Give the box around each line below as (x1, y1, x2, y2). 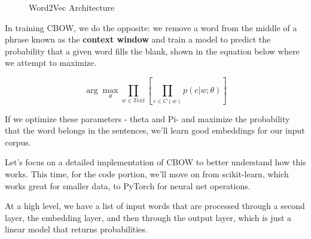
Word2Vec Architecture (29, 1, 115, 13)
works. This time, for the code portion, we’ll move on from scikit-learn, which (5, 168, 289, 180)
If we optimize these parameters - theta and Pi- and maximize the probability (5, 112, 290, 125)
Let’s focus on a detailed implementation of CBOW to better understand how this (5, 156, 306, 168)
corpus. (5, 135, 31, 148)
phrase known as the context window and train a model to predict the (5, 33, 271, 46)
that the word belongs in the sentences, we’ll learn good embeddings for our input (5, 124, 305, 137)
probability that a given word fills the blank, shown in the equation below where (5, 44, 300, 57)
